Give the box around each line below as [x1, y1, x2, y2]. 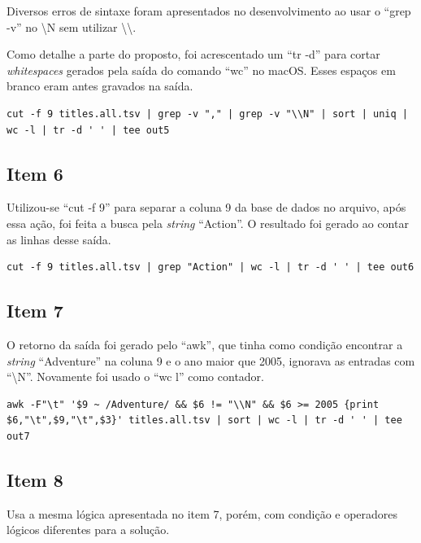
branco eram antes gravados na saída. [7, 77, 193, 94]
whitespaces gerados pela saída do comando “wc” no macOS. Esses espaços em [7, 61, 396, 78]
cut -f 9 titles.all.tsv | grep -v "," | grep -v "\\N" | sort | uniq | [7, 107, 408, 120]
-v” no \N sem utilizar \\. [7, 18, 137, 35]
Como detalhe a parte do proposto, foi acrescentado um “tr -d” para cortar [7, 46, 380, 63]
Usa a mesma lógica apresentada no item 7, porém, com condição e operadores [7, 505, 398, 522]
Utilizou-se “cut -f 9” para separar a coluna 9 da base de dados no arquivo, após [7, 199, 406, 216]
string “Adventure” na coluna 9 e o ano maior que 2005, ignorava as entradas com [7, 352, 415, 369]
